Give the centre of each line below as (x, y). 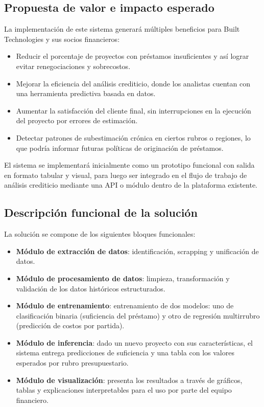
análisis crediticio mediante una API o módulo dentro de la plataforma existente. (131, 185)
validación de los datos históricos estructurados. (91, 288)
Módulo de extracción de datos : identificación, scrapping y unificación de (137, 251)
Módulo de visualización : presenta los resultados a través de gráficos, (129, 380)
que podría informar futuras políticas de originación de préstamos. (120, 148)
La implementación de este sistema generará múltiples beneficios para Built (122, 29)
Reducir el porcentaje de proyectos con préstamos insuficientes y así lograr (133, 56)
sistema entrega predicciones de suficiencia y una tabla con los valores (125, 353)
